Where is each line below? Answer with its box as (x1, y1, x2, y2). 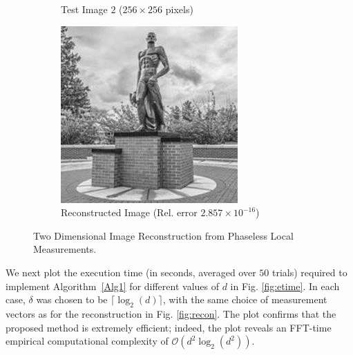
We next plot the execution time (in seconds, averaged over (6, 265, 256, 279)
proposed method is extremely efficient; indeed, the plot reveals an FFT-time (6, 320, 332, 334)
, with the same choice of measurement (162, 292, 327, 307)
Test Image (61, 2, 108, 16)
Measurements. (33, 242, 97, 256)
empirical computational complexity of (6, 334, 169, 348)
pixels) (165, 2, 193, 16)
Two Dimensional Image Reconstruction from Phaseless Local (33, 228, 294, 242)
